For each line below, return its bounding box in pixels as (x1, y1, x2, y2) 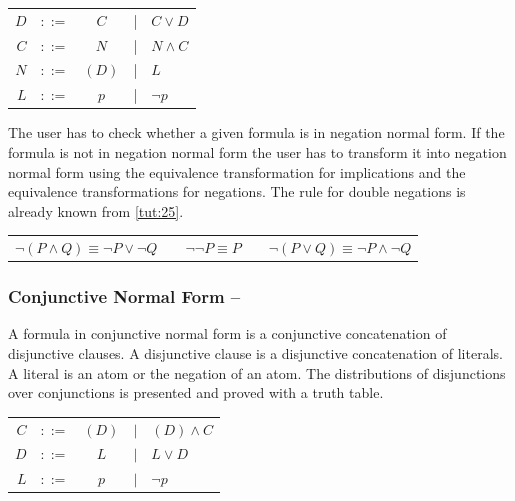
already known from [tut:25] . (8, 200, 184, 221)
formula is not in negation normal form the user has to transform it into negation (8, 141, 507, 162)
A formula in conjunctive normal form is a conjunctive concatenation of (8, 323, 447, 344)
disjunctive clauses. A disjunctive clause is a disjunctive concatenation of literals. (8, 343, 503, 363)
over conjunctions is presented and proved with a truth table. (8, 382, 384, 403)
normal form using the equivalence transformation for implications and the (8, 161, 466, 182)
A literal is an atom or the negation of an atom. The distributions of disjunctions (8, 362, 506, 383)
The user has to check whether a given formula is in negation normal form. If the (8, 122, 505, 143)
